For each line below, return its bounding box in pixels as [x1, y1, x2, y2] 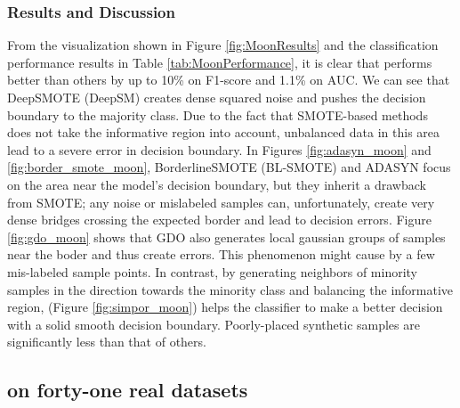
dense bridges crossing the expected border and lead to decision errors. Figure [7, 210, 432, 229]
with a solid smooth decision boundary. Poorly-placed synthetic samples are [7, 314, 420, 333]
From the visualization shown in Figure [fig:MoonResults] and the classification [7, 36, 439, 54]
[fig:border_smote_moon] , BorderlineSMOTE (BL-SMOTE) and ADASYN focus [7, 158, 451, 176]
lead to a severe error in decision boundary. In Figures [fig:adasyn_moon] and [7, 140, 432, 159]
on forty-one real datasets [7, 376, 248, 404]
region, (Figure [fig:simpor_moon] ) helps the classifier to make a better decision [7, 298, 443, 316]
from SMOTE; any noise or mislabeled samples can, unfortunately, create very [7, 192, 435, 211]
